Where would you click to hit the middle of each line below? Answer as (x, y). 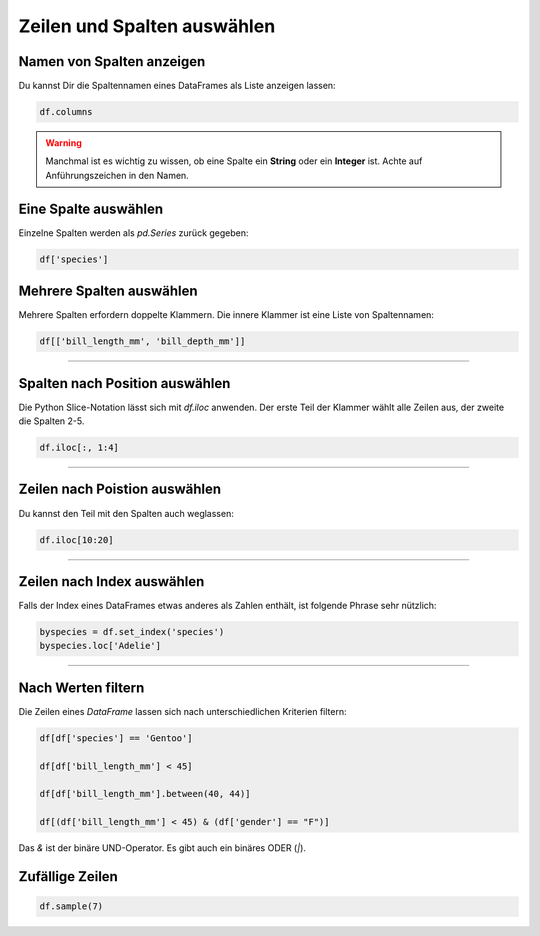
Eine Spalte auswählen (91, 208)
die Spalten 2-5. (51, 421)
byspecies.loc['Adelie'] (100, 646)
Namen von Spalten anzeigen (112, 61)
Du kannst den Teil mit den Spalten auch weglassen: (126, 513)
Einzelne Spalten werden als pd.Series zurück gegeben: (133, 232)
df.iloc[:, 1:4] (79, 448)
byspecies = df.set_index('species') (132, 632)
